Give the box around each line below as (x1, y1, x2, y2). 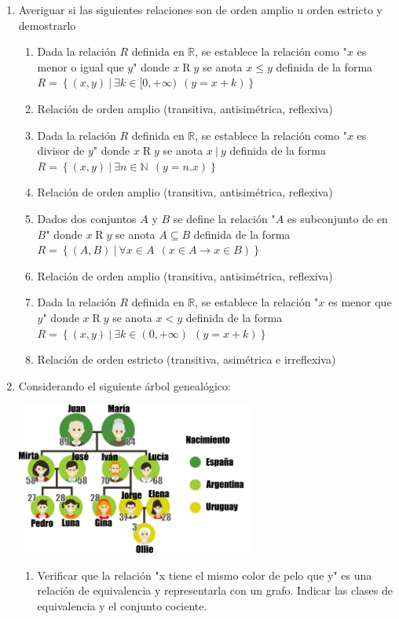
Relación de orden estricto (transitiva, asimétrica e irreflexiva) (37, 351, 336, 368)
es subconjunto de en (287, 210, 388, 226)
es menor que (328, 294, 392, 310)
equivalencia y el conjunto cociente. (37, 598, 207, 614)
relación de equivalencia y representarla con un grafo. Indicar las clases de (37, 582, 394, 599)
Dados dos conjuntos (37, 210, 137, 226)
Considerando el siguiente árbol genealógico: (18, 377, 231, 394)
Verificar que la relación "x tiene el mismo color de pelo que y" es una (37, 566, 372, 583)
